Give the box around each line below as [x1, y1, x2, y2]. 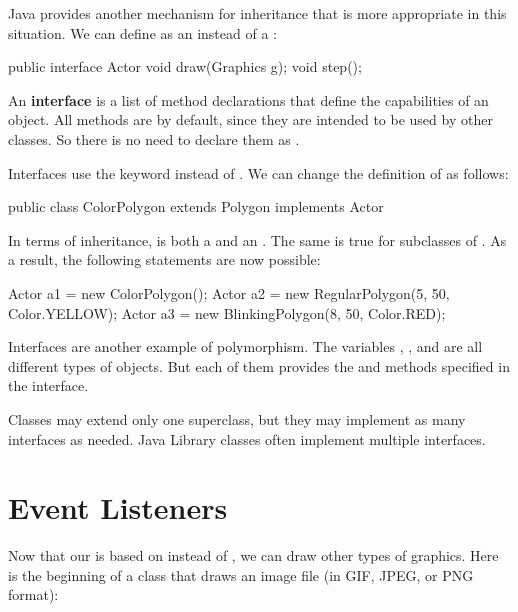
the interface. [8, 375, 89, 396]
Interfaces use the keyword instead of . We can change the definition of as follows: [8, 162, 509, 183]
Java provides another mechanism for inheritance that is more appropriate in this [8, 3, 507, 23]
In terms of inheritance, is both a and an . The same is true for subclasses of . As [8, 229, 507, 250]
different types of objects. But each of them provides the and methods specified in [8, 355, 510, 376]
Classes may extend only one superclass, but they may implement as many [8, 408, 466, 429]
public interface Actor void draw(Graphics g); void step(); [8, 56, 362, 77]
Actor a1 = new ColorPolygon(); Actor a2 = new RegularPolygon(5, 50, [8, 282, 450, 303]
